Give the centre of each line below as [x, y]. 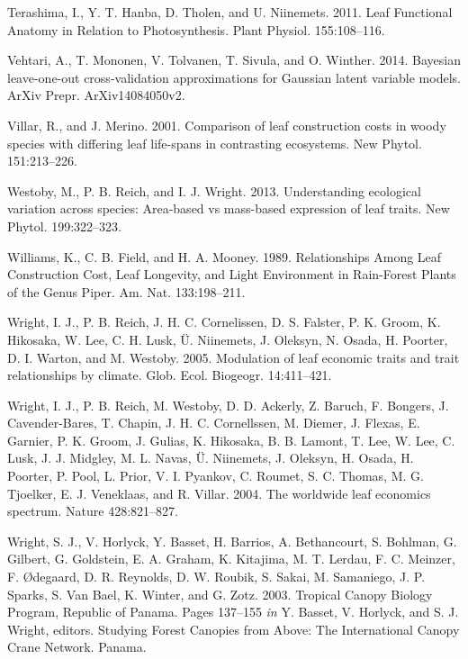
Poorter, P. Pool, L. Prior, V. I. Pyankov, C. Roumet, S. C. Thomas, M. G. [216, 476]
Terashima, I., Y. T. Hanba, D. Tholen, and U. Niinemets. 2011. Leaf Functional [230, 12]
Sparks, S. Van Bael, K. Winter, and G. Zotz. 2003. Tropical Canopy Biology [220, 594]
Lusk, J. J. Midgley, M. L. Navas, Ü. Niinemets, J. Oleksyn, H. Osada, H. [211, 458]
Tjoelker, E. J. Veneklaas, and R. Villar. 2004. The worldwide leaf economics [219, 493]
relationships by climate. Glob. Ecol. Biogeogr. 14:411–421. [170, 375]
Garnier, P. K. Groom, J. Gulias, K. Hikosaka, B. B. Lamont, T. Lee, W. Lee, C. [231, 440]
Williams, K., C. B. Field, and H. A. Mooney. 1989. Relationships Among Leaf [225, 256]
